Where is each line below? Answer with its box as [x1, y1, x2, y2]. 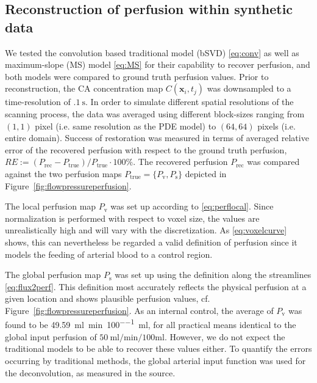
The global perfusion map [5, 268, 101, 281]
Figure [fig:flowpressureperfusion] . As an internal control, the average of [5, 304, 274, 316]
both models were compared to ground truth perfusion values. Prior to [5, 70, 269, 82]
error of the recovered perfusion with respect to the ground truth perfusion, [5, 143, 287, 156]
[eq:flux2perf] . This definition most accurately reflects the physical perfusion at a [5, 280, 307, 293]
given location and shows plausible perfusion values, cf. [5, 292, 210, 305]
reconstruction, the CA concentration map [5, 82, 163, 95]
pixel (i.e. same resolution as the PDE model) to [35, 119, 216, 132]
